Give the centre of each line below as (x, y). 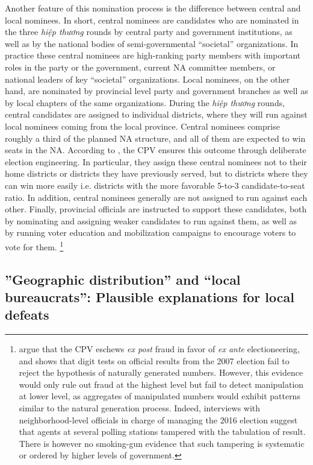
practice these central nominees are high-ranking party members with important (153, 55)
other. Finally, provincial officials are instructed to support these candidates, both (156, 209)
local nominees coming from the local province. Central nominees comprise (142, 126)
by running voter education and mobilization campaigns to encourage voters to (150, 232)
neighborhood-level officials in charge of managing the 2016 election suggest (158, 419)
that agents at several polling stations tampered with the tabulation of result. (162, 432)
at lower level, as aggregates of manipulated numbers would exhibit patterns (160, 396)
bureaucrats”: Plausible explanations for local (150, 296)
